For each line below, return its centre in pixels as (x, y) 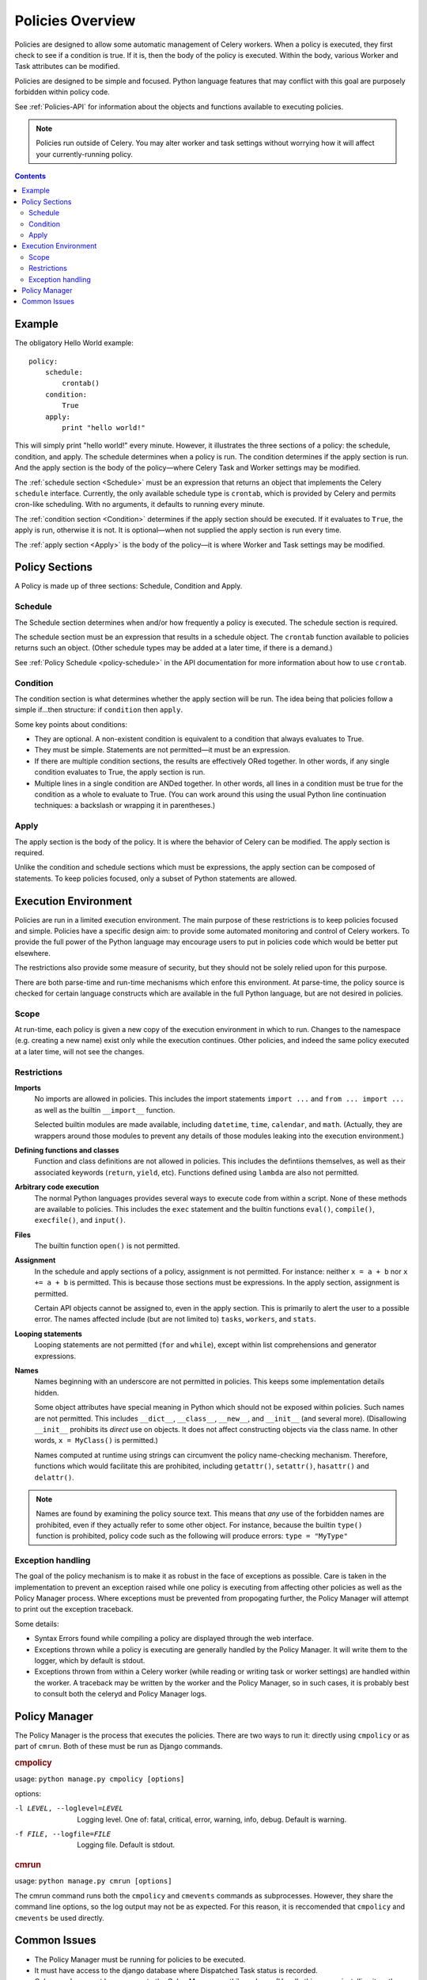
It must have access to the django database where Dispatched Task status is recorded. (176, 1970)
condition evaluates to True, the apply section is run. (120, 772)
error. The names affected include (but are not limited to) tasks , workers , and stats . (175, 1319)
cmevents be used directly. (59, 1917)
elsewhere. (32, 953)
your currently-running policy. (85, 154)
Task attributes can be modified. (67, 67)
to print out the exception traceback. (74, 1609)
